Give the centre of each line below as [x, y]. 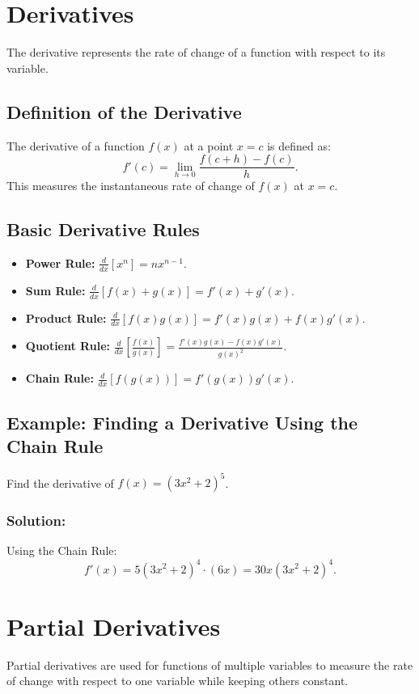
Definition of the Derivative [124, 111]
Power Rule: [60, 262]
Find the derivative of [60, 482]
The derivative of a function [76, 145]
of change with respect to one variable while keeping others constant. [178, 681]
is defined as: [299, 145]
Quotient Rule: [68, 346]
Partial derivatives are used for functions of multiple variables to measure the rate [210, 664]
